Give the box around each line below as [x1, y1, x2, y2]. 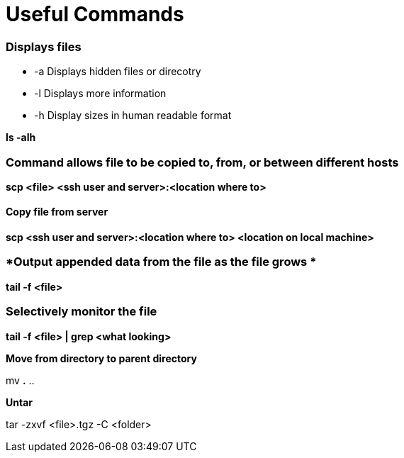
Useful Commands [6, 2, 184, 26]
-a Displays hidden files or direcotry [34, 65, 201, 78]
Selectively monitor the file [6, 304, 157, 319]
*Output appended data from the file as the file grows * [6, 255, 317, 269]
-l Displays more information [34, 87, 167, 100]
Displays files [6, 39, 82, 54]
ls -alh [6, 131, 36, 144]
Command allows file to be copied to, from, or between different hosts [6, 155, 399, 169]
